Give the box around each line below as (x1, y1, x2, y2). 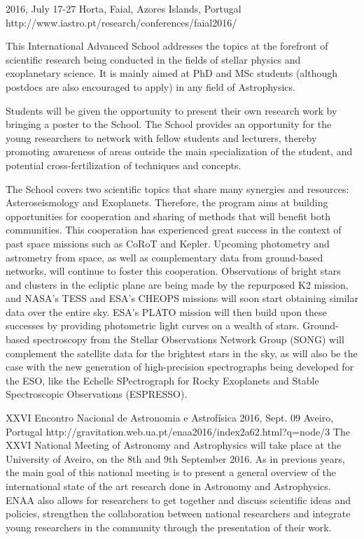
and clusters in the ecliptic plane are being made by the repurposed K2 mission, (6, 277, 349, 292)
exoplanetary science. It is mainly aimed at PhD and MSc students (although (6, 66, 338, 80)
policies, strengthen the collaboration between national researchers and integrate (6, 506, 351, 521)
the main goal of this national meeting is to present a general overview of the (6, 465, 337, 480)
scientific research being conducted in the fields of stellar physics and (6, 52, 301, 66)
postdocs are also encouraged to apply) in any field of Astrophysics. (6, 79, 295, 94)
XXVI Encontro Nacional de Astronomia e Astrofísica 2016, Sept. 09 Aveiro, (6, 410, 334, 425)
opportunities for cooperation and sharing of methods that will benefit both (6, 208, 331, 223)
